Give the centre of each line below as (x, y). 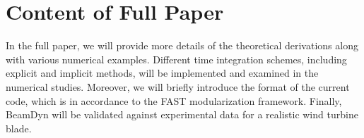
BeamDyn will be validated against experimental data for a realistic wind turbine (182, 114)
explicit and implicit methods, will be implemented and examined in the (162, 73)
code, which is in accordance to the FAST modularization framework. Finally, (174, 100)
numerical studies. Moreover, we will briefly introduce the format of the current (178, 86)
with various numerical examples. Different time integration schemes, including (176, 59)
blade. (19, 128)
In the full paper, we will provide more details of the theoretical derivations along (182, 45)
